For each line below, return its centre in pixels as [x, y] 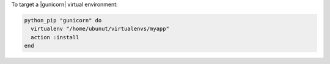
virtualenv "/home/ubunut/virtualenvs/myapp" [100, 29]
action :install [55, 37]
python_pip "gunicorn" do [63, 20]
